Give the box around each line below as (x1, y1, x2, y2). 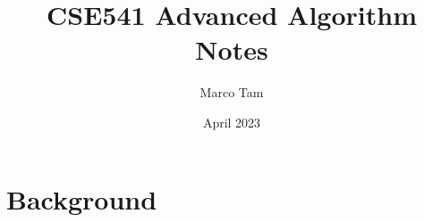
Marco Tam (199, 83, 264, 102)
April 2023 (202, 112, 261, 131)
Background (6, 180, 157, 217)
